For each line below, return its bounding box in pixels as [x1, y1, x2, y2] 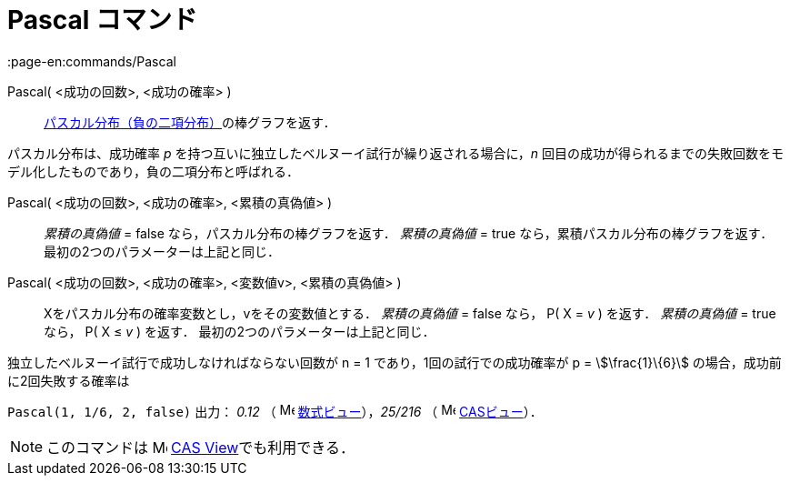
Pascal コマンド [7, 5, 197, 35]
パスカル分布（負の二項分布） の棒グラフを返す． [44, 114, 336, 130]
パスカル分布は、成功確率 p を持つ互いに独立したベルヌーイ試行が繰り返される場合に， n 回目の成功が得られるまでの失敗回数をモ [7, 145, 784, 161]
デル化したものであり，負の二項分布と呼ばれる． [7, 163, 299, 179]
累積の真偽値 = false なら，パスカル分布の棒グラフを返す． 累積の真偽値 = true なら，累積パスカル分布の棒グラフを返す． [44, 225, 774, 241]
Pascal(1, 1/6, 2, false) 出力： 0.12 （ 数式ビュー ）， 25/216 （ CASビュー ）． [7, 403, 543, 419]
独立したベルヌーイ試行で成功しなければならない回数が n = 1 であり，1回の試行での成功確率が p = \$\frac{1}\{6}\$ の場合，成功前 [7, 354, 782, 370]
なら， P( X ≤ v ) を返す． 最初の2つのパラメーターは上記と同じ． [44, 323, 435, 339]
